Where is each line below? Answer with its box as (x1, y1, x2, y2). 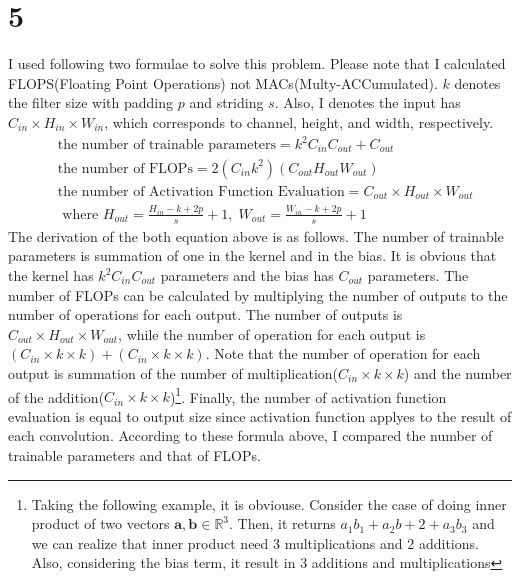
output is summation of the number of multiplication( (8, 362, 339, 383)
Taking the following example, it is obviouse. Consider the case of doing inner (31, 493, 507, 514)
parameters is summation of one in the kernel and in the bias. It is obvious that (8, 245, 497, 266)
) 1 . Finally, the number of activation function (169, 383, 447, 407)
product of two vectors (31, 513, 170, 534)
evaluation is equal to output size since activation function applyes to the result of (8, 405, 512, 426)
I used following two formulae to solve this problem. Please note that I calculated (8, 53, 506, 74)
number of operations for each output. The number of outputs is (8, 304, 403, 325)
